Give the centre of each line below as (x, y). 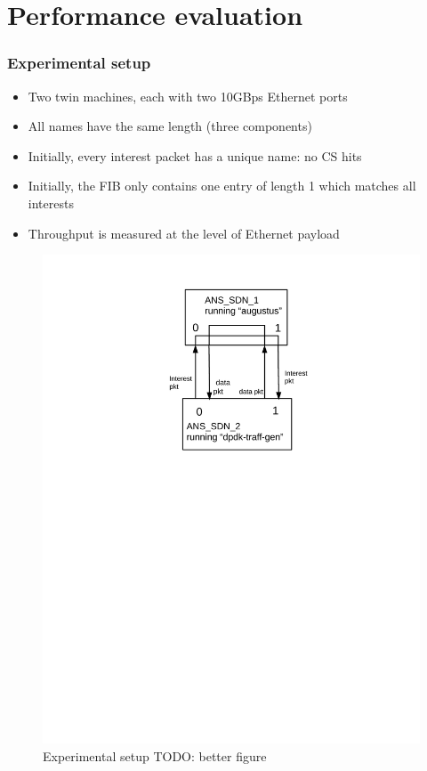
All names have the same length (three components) (170, 126)
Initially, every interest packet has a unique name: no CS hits (195, 155)
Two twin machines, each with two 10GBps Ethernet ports (188, 96)
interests (51, 203)
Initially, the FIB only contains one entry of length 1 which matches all (222, 186)
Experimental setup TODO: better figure (155, 755)
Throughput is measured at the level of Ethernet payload (184, 233)
